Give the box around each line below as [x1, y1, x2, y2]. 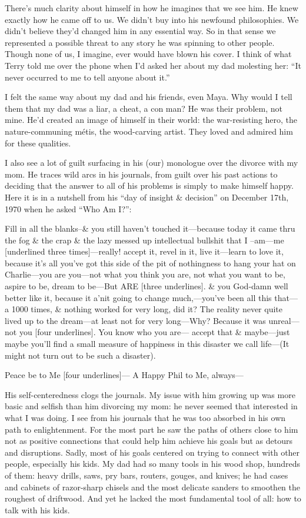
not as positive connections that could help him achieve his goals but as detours [5, 435, 293, 447]
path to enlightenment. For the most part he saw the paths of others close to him [5, 423, 298, 435]
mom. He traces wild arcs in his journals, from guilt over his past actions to [5, 168, 278, 180]
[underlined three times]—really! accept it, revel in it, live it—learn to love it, [5, 245, 284, 258]
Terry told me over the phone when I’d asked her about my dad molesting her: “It [5, 59, 301, 71]
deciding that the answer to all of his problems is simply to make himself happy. [5, 179, 294, 192]
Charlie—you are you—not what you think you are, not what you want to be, [5, 268, 285, 280]
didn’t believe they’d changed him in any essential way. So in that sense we [5, 25, 276, 37]
